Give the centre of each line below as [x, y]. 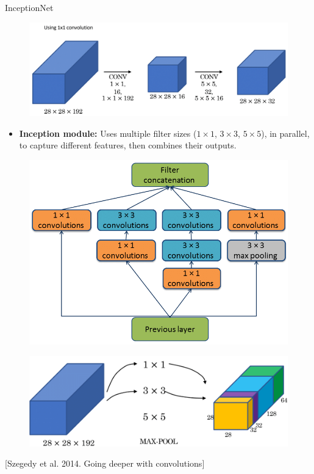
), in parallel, [285, 133]
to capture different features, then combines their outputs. [128, 145]
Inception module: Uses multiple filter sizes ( [108, 133]
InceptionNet [29, 7]
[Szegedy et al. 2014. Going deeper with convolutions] [105, 463]
